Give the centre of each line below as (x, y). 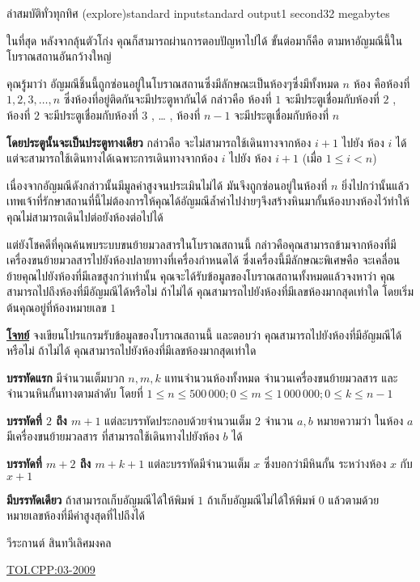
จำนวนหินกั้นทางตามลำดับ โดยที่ (75, 393)
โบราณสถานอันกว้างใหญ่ (59, 56)
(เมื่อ (312, 158)
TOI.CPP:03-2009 (51, 569)
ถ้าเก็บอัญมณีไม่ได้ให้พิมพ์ (261, 499)
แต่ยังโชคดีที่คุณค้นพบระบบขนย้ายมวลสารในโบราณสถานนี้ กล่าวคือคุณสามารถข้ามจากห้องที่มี (202, 244)
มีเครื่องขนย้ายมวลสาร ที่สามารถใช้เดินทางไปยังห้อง (113, 436)
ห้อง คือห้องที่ (382, 83)
